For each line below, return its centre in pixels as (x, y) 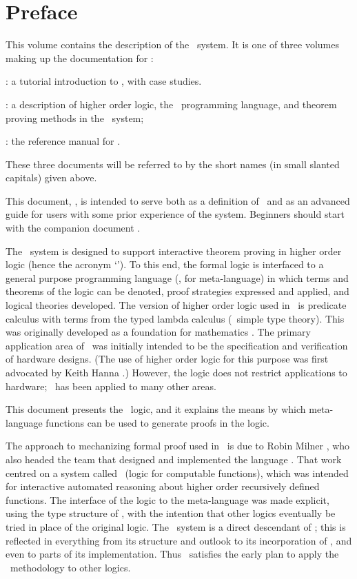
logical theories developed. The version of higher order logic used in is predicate (176, 305)
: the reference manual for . (63, 141)
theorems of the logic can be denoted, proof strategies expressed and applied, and (177, 291)
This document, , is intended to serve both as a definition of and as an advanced (178, 200)
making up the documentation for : (80, 58)
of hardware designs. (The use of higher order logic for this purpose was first (167, 359)
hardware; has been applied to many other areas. (111, 386)
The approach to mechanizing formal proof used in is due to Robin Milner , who (178, 446)
